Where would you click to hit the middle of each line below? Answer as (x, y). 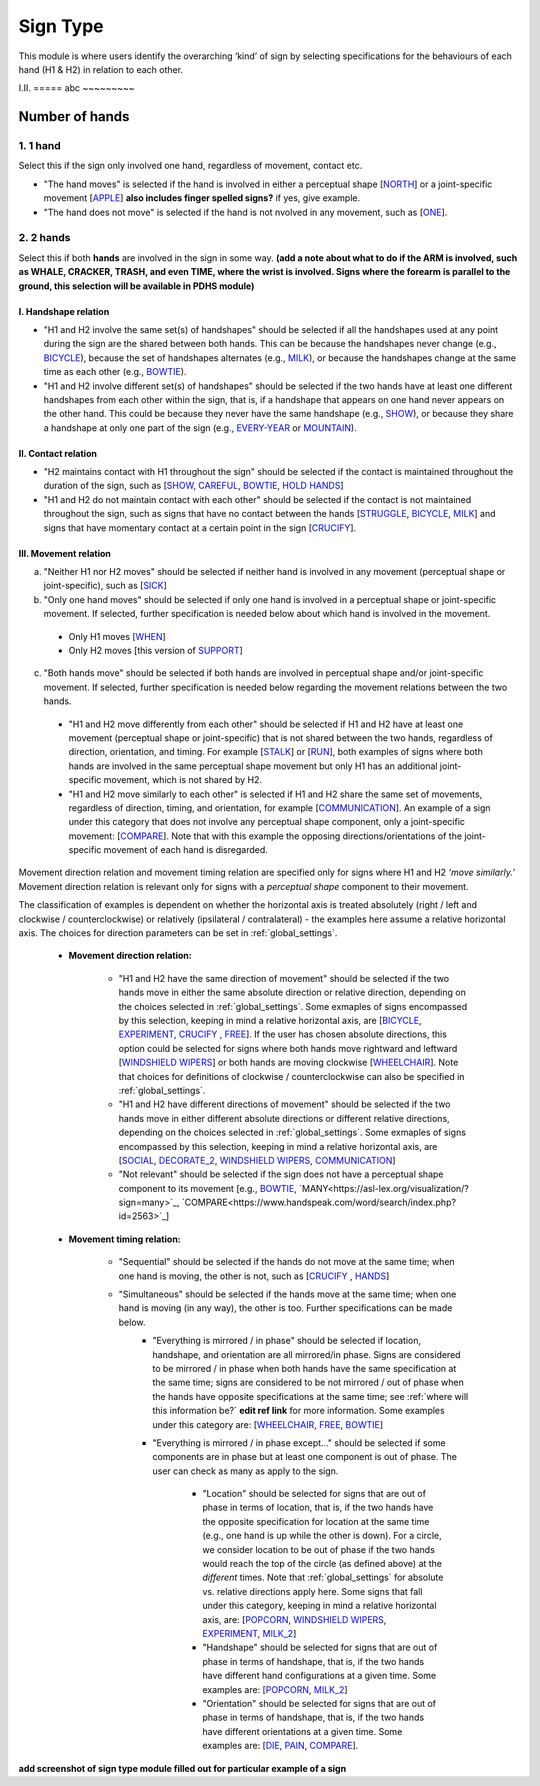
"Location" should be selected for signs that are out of (314, 1494)
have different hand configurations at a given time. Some (319, 1676)
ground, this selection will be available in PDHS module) (136, 286)
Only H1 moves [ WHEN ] (117, 636)
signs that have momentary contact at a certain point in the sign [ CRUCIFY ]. (200, 527)
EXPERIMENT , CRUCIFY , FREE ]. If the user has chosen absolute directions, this (282, 1034)
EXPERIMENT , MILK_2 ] (249, 1633)
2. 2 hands (44, 238)
